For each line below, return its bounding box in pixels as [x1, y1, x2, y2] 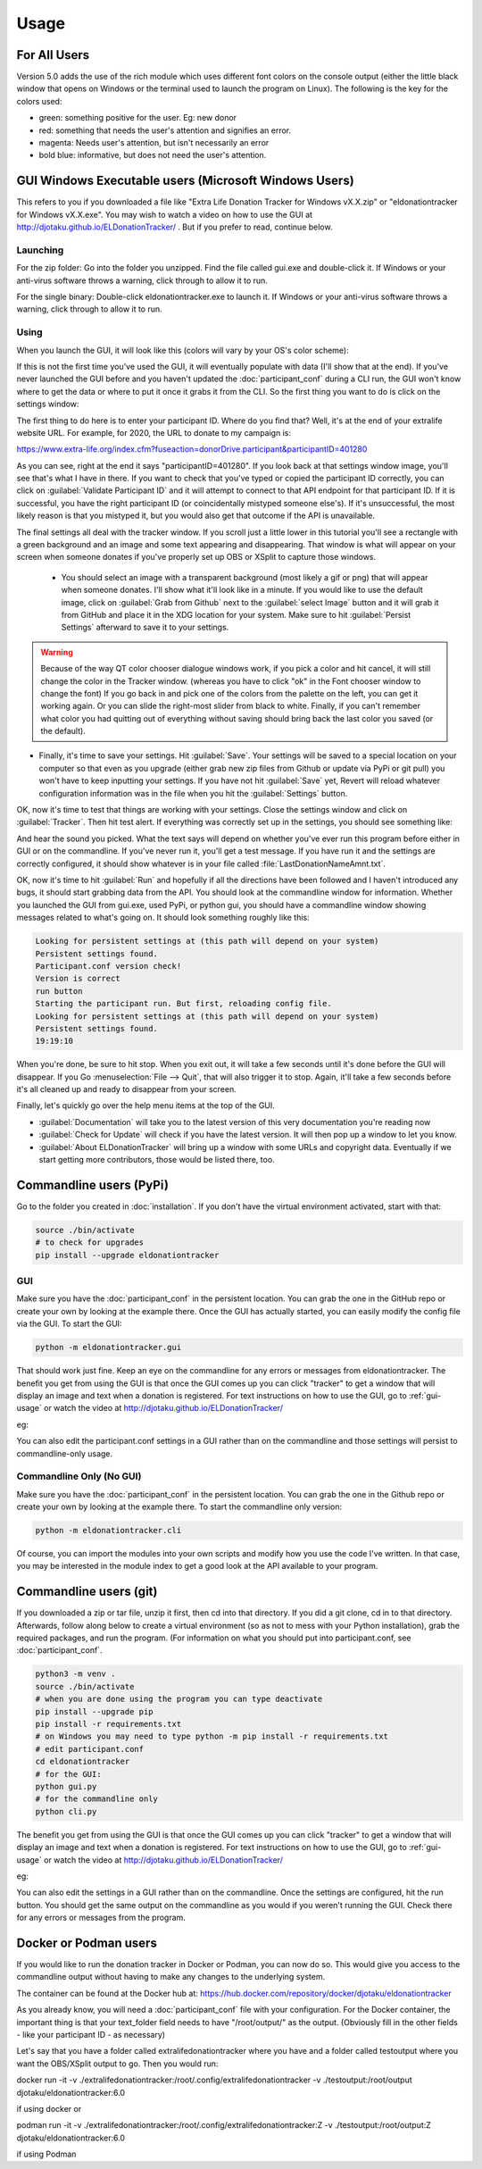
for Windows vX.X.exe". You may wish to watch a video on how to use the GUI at [16, 209, 312, 220]
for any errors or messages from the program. [16, 1912, 187, 1923]
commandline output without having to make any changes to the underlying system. [16, 1972, 326, 1982]
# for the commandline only [35, 1794, 158, 1804]
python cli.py [35, 1806, 97, 1816]
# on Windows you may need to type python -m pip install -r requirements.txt [35, 1731, 388, 1741]
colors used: [16, 96, 62, 106]
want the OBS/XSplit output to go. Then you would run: [16, 2058, 219, 2069]
